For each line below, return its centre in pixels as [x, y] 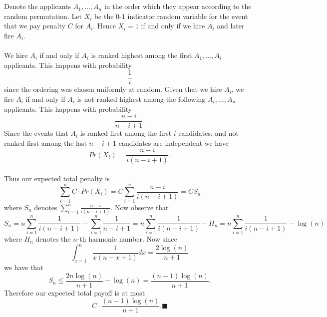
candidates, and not [208, 133]
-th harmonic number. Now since [127, 239]
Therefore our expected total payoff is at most [75, 292]
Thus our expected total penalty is [57, 178]
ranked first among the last [45, 143]
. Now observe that [140, 207]
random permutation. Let [43, 16]
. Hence [104, 26]
